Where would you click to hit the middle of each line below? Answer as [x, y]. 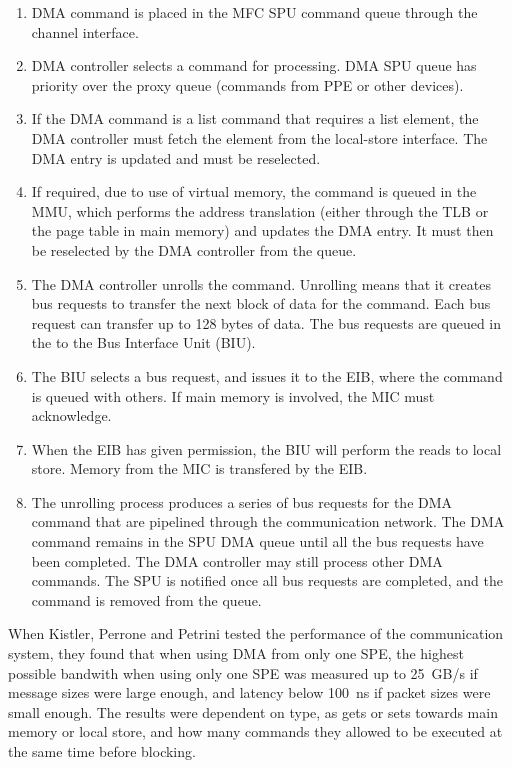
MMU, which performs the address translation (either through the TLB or [260, 210]
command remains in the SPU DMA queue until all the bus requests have [257, 541]
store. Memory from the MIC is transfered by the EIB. [199, 468]
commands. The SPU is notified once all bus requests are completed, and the [267, 580]
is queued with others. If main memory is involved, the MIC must [233, 395]
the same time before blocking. [102, 751]
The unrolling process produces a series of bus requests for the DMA [242, 501]
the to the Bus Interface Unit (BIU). [143, 342]
